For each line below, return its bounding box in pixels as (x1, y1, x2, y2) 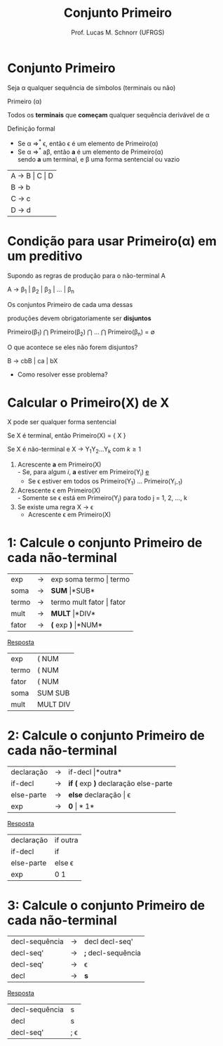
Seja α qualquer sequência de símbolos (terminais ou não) (7, 83, 176, 92)
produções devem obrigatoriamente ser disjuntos (7, 314, 151, 322)
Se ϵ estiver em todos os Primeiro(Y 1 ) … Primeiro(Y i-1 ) (27, 477, 183, 487)
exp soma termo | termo (50, 574, 130, 584)
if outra (55, 835, 79, 844)
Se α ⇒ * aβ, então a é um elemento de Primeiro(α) (17, 146, 163, 156)
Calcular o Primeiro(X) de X (7, 395, 170, 410)
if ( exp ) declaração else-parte (68, 778, 173, 788)
